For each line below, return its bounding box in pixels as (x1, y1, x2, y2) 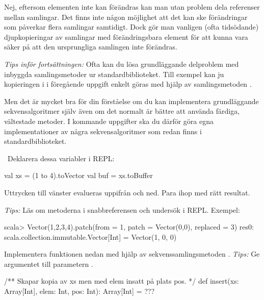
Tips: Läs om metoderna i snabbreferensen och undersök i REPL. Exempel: (4, 204, 240, 215)
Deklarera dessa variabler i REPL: (7, 153, 115, 163)
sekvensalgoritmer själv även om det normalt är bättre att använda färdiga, (4, 106, 240, 116)
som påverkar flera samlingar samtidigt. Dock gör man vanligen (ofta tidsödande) (4, 21, 259, 32)
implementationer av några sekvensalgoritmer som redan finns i (4, 126, 202, 136)
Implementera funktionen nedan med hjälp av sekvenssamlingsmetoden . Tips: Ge (4, 248, 260, 259)
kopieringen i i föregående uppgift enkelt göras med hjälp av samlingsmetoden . (4, 79, 252, 89)
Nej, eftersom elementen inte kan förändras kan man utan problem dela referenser (4, 2, 260, 12)
